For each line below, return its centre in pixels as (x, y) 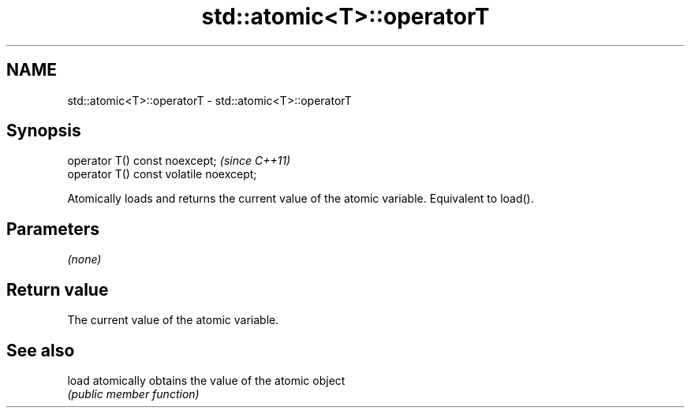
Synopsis (44, 131)
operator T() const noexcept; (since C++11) (179, 161)
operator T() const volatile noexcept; (162, 174)
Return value (58, 289)
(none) (84, 259)
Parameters (53, 229)
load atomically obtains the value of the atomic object (206, 380)
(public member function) (133, 393)
